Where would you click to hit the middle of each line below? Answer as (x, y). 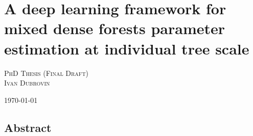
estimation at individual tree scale (127, 48)
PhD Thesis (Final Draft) (47, 73)
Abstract (28, 127)
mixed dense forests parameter (115, 28)
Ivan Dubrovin (27, 83)
